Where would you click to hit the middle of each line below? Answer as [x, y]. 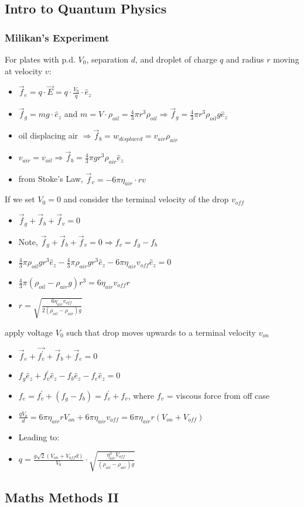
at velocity [24, 70]
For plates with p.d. [40, 59]
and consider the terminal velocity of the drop [146, 199]
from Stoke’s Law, [51, 179]
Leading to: [39, 437]
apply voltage [29, 332]
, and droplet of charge [176, 59]
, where [141, 395]
